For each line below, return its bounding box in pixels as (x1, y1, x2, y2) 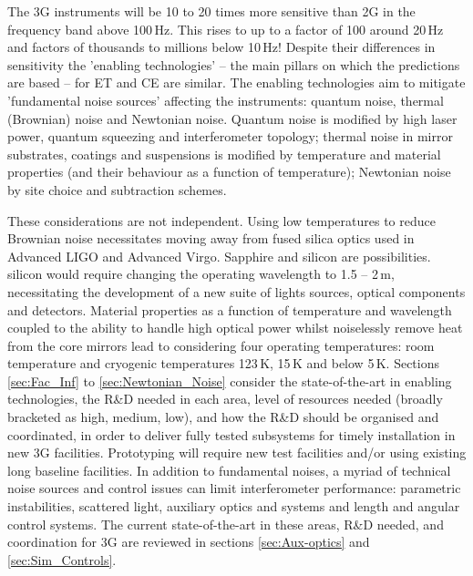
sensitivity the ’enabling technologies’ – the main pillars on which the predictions (7, 55, 460, 74)
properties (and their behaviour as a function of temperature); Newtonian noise (7, 162, 451, 181)
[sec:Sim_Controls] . (7, 550, 117, 569)
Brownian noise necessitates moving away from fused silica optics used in (7, 229, 415, 248)
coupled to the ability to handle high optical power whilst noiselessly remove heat (7, 318, 463, 337)
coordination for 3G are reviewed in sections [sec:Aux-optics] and (7, 532, 370, 551)
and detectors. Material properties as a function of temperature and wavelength (7, 300, 452, 319)
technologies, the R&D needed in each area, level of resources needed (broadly (7, 389, 443, 408)
